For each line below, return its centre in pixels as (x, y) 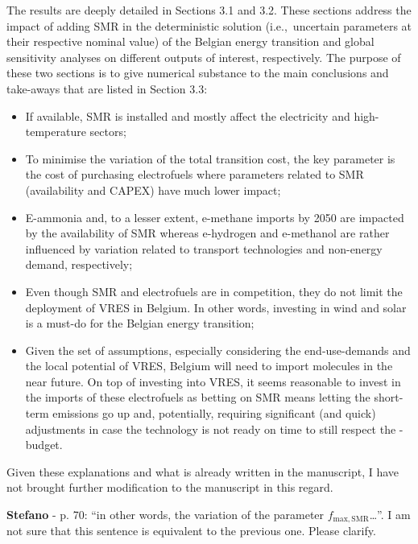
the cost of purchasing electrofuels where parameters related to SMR (195, 174)
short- (389, 397)
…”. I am (390, 515)
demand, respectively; (79, 264)
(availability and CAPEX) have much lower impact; (153, 190)
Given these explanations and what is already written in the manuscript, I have (203, 471)
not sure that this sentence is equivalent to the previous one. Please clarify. (191, 531)
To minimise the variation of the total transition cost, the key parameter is (210, 158)
